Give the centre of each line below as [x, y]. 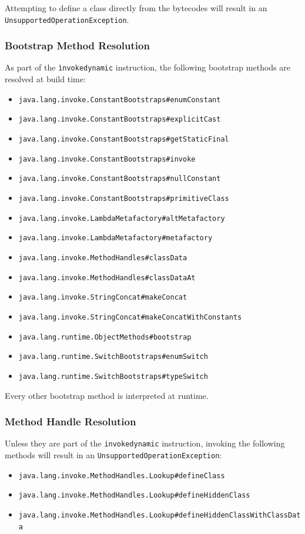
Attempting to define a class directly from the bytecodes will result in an [136, 8]
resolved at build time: [45, 79]
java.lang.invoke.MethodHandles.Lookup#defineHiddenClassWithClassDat [160, 515]
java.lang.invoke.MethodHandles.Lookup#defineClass [122, 476]
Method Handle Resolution [71, 422]
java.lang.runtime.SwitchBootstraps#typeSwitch [113, 376]
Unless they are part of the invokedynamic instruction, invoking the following [145, 443]
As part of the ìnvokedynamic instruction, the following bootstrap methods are [148, 67]
